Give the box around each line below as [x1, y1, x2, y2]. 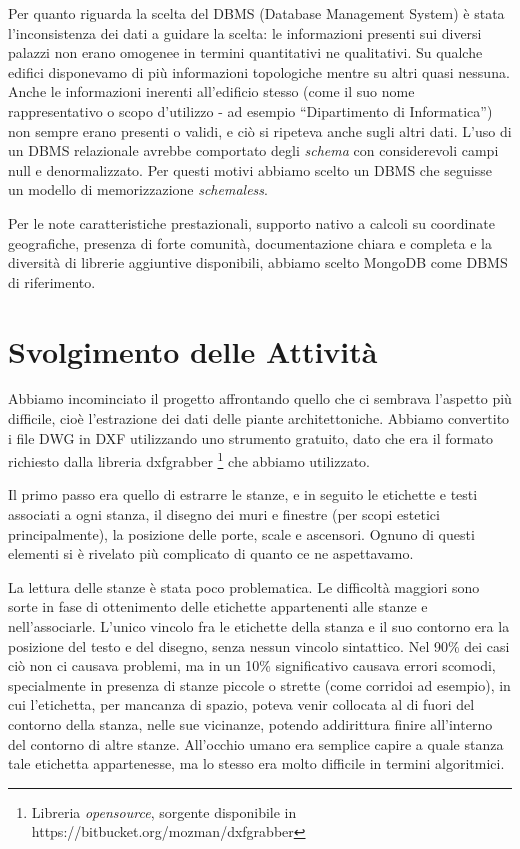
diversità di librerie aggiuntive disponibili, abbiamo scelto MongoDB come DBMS [8, 252, 508, 273]
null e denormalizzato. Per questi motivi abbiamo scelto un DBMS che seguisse [8, 159, 493, 180]
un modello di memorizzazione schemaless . [8, 179, 268, 200]
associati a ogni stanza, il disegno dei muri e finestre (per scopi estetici [8, 504, 440, 525]
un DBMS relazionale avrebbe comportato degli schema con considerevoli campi [8, 140, 499, 161]
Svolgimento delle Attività [8, 330, 378, 371]
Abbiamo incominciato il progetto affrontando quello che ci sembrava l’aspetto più [8, 388, 512, 409]
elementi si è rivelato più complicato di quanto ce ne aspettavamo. [8, 543, 414, 564]
